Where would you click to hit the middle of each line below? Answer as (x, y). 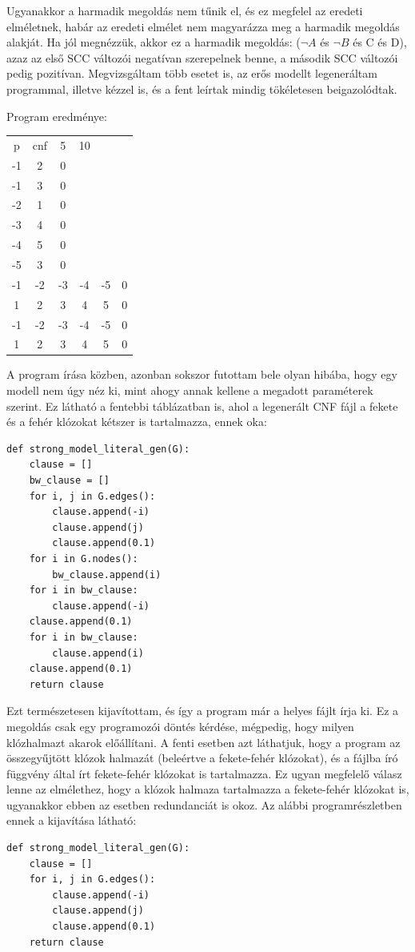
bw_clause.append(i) (107, 574)
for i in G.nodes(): (84, 558)
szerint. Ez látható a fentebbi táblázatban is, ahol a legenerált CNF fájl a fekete (202, 406)
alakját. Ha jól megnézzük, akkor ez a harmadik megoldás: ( (154, 42)
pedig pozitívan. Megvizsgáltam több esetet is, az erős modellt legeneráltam (192, 73)
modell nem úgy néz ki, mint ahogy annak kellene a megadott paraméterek (190, 390)
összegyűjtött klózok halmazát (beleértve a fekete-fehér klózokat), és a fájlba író (202, 758)
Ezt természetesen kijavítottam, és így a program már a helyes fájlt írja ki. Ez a (203, 711)
